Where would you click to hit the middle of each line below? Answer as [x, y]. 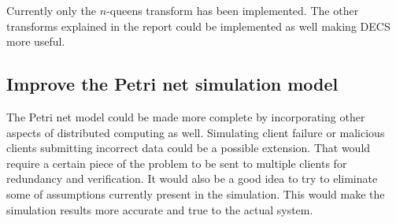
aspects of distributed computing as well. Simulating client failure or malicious [196, 132]
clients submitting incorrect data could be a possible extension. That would [189, 148]
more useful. [36, 41]
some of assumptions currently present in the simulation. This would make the [196, 193]
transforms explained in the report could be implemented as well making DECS [198, 26]
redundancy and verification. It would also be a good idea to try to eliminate [192, 178]
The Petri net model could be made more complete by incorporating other [186, 116]
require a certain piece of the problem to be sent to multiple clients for [177, 163]
